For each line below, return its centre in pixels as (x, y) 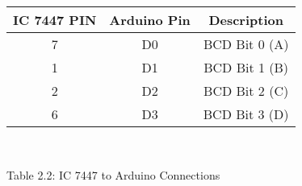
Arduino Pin (150, 20)
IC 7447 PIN (55, 20)
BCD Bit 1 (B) (246, 67)
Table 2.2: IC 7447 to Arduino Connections (113, 174)
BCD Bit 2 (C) (246, 91)
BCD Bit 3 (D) (246, 114)
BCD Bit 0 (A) (246, 44)
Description (246, 20)
